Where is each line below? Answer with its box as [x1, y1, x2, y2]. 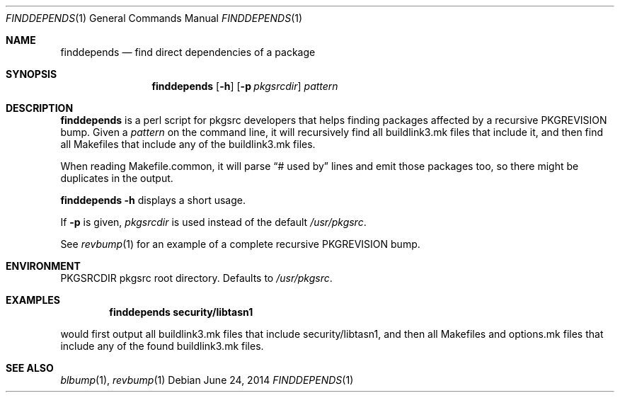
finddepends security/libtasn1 [109, 306, 253, 318]
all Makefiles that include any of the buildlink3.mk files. [60, 138, 316, 150]
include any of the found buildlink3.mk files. [60, 340, 264, 352]
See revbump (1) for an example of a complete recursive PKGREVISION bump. [60, 238, 420, 250]
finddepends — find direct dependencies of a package [60, 46, 316, 58]
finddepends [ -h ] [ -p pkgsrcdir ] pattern [151, 80, 338, 92]
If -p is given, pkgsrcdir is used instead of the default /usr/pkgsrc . [60, 216, 367, 228]
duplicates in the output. [60, 172, 173, 184]
